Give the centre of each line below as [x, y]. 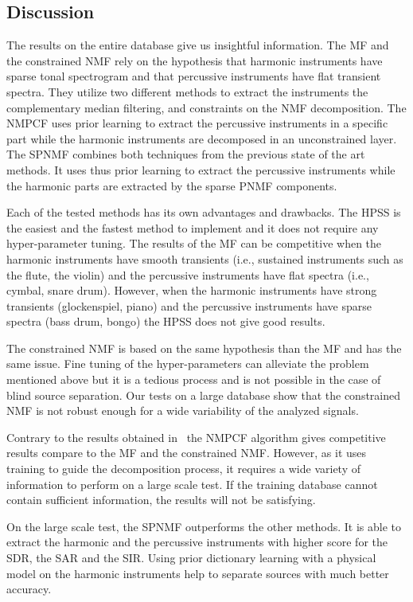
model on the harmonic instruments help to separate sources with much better [198, 573]
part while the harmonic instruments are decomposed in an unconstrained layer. [202, 138]
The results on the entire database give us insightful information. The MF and [198, 45]
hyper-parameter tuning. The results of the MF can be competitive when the [194, 243]
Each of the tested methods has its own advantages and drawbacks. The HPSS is [204, 212]
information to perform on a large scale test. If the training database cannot [192, 484]
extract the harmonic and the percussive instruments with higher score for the [197, 542]
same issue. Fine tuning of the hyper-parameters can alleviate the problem [188, 364]
